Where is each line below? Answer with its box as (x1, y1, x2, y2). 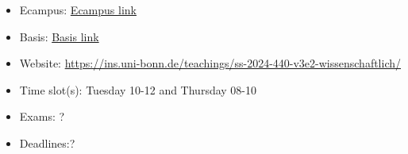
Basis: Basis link (19, 28, 99, 44)
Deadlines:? (19, 134, 75, 151)
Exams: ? (19, 108, 65, 125)
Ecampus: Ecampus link (19, 2, 137, 17)
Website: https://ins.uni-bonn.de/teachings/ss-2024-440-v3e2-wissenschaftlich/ (19, 55, 402, 71)
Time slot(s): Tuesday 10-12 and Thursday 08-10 (19, 81, 257, 98)
